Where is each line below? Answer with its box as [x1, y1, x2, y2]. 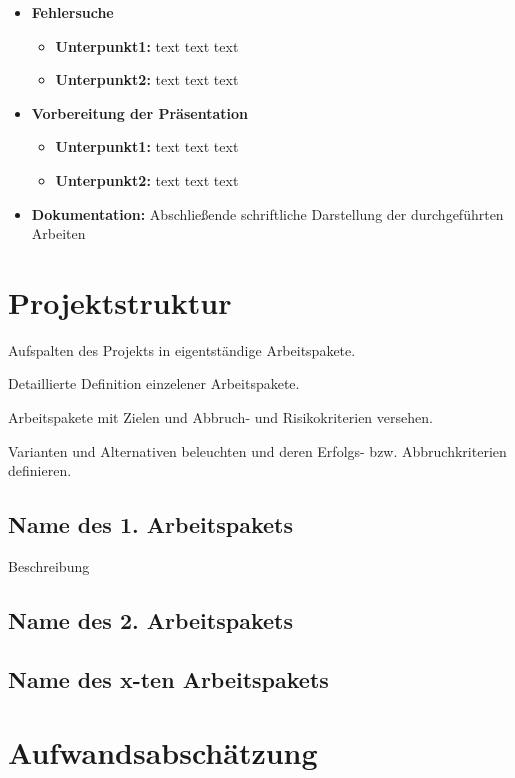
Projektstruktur [8, 281, 232, 322]
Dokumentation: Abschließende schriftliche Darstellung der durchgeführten [31, 203, 504, 224]
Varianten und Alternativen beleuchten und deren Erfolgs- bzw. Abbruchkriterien [8, 440, 507, 461]
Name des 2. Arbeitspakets [8, 605, 293, 636]
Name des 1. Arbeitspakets [8, 509, 293, 540]
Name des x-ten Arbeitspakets [8, 663, 329, 694]
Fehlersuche [31, 2, 114, 22]
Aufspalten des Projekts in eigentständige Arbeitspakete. [8, 339, 356, 360]
